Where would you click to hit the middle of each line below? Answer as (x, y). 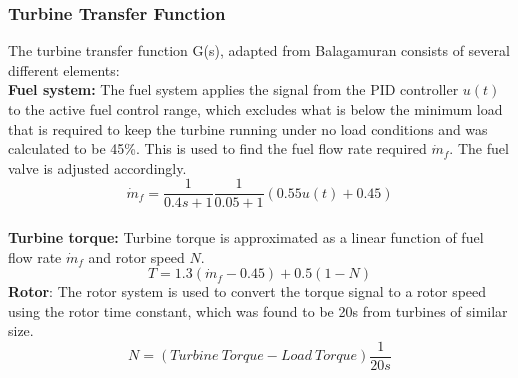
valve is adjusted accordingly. (97, 167)
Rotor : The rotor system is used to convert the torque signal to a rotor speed (247, 291)
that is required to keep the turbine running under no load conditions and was (248, 128)
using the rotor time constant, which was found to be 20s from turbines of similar (258, 310)
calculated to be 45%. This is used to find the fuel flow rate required (217, 148)
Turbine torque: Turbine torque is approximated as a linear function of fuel (246, 237)
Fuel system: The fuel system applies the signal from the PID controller (233, 89)
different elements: (64, 69)
